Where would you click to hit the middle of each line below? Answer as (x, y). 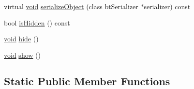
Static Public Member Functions (87, 81)
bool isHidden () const (37, 22)
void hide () (21, 39)
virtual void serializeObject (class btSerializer (71, 6)
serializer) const (167, 6)
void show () (22, 55)
